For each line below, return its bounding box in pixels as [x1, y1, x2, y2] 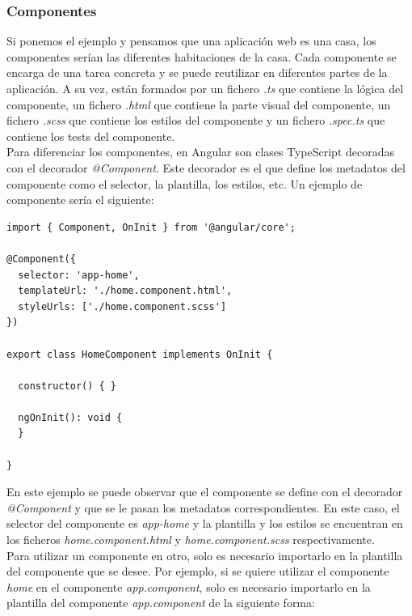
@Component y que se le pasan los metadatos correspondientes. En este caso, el [6, 499, 400, 516]
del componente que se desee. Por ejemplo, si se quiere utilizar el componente [6, 563, 389, 580]
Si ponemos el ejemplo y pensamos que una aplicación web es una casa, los [6, 32, 376, 49]
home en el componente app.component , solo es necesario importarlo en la [6, 578, 371, 595]
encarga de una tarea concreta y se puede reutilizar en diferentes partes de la [6, 64, 388, 81]
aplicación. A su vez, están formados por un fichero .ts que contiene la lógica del [6, 80, 404, 96]
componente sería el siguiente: [6, 191, 154, 208]
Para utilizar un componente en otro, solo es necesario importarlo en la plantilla [6, 546, 403, 563]
